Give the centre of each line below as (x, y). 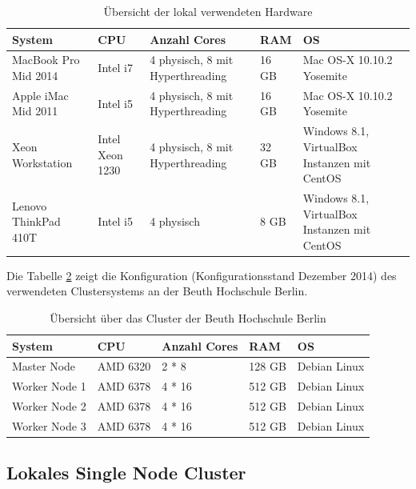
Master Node (44, 366)
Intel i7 (115, 68)
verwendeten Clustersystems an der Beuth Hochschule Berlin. (157, 291)
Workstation (42, 162)
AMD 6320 (124, 366)
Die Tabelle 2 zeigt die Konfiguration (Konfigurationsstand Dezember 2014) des (202, 275)
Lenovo (30, 205)
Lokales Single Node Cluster (126, 473)
